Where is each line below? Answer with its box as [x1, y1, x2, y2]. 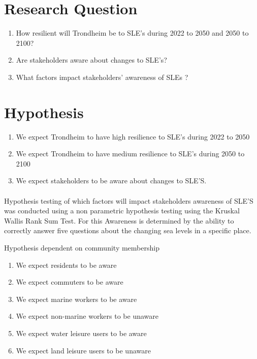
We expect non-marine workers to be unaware [16, 311, 159, 321]
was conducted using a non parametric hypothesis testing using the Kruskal [4, 205, 240, 216]
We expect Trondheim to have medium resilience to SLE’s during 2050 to [16, 148, 245, 159]
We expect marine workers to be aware [16, 293, 137, 304]
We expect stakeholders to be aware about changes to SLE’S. [16, 175, 207, 186]
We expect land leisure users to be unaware [16, 345, 151, 355]
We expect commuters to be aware [16, 277, 123, 287]
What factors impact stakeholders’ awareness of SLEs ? [16, 71, 188, 82]
